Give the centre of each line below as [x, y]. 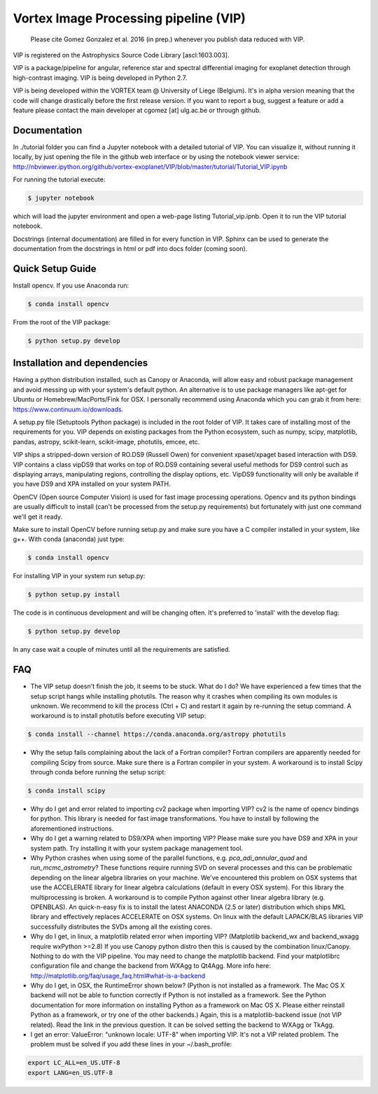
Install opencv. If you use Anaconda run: [71, 286]
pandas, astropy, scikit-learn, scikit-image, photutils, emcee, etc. [106, 442]
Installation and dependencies [80, 363]
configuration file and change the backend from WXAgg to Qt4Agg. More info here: [150, 966]
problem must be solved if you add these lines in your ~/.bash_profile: [131, 1044]
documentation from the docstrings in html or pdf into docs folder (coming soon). [130, 249]
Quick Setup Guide [55, 269]
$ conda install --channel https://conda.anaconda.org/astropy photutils [157, 734]
